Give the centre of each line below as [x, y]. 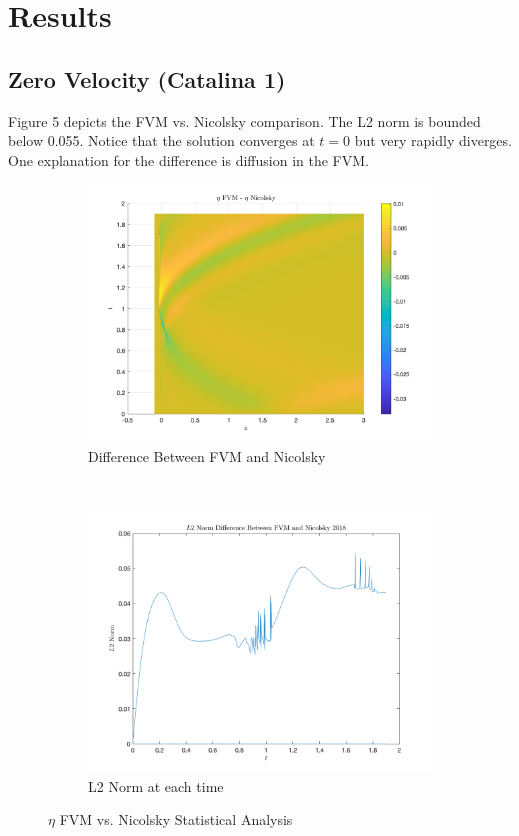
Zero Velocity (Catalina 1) [147, 78]
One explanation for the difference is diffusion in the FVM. [188, 159]
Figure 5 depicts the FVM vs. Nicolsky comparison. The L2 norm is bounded [244, 120]
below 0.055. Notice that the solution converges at [161, 140]
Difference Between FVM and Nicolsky [207, 455]
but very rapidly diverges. [433, 140]
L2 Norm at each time [156, 785]
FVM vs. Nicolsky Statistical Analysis [176, 819]
